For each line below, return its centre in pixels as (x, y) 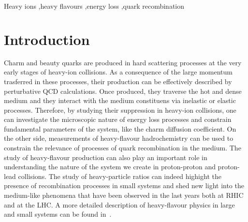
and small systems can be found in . (58, 214)
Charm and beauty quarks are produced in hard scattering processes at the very (123, 62)
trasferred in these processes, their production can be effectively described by (118, 81)
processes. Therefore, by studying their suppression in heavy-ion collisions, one (120, 110)
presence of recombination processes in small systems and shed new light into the (124, 185)
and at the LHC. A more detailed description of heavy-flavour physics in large (119, 204)
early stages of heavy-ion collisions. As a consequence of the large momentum (118, 72)
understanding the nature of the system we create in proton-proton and (110, 167)
